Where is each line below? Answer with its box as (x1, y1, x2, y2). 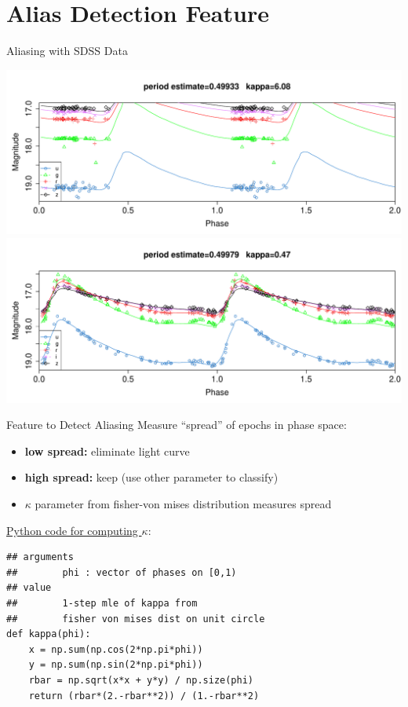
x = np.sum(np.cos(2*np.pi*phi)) (28, 643, 203, 655)
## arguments (6, 551, 74, 563)
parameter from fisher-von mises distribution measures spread (35, 496, 332, 512)
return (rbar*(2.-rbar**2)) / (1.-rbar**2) (28, 690, 260, 702)
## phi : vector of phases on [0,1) (6, 566, 237, 578)
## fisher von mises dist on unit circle (6, 613, 265, 625)
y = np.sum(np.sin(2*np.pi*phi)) (28, 659, 203, 671)
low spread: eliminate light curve (24, 442, 190, 459)
